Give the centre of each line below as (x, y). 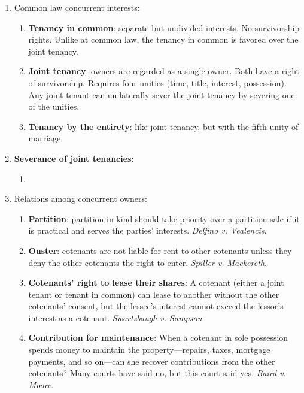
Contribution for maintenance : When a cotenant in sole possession (158, 338)
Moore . (41, 384)
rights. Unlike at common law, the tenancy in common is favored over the (163, 39)
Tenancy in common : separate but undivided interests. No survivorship (164, 27)
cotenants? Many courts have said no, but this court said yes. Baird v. (157, 373)
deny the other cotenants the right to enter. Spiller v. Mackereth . (148, 262)
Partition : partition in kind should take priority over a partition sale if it (164, 218)
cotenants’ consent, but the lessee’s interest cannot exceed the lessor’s (156, 306)
